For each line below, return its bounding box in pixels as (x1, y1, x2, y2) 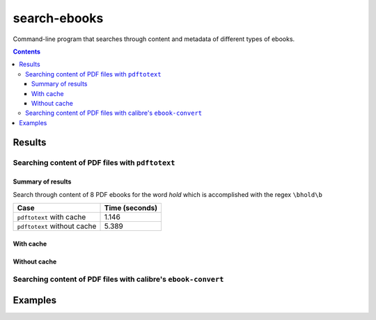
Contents (13, 47, 41, 56)
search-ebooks (13, 10, 104, 26)
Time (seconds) (104, 203, 158, 213)
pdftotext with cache (17, 212, 86, 222)
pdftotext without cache (17, 221, 97, 231)
